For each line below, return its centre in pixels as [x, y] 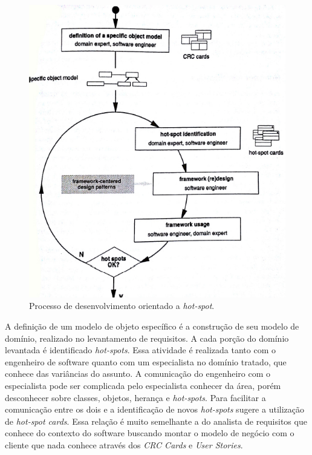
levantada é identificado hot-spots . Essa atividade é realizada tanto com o [140, 350]
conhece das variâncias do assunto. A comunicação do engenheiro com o [138, 374]
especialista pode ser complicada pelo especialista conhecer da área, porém [143, 385]
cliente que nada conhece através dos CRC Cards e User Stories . [124, 444]
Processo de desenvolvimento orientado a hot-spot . [122, 306]
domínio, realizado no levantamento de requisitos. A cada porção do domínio [147, 338]
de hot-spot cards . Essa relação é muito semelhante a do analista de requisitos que [156, 421]
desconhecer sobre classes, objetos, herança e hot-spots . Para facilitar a [135, 397]
